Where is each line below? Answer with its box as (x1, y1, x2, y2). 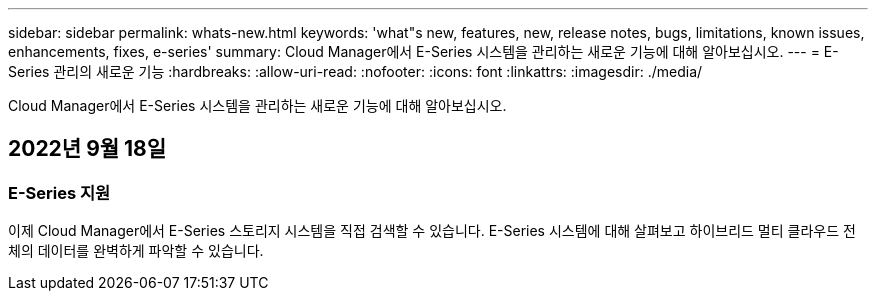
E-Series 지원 (8, 182, 111, 203)
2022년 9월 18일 (8, 136, 167, 162)
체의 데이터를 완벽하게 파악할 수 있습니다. (8, 242, 264, 260)
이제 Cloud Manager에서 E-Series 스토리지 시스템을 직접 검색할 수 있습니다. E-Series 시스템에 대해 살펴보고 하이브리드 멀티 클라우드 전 (8, 222, 856, 240)
